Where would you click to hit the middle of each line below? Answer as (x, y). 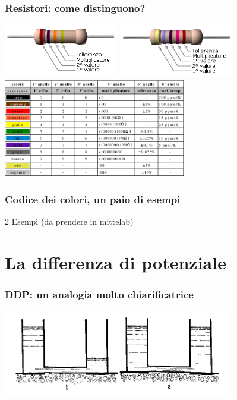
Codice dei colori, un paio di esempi (93, 199)
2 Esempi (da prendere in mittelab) (69, 221)
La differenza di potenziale (116, 262)
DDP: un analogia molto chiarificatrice (99, 295)
